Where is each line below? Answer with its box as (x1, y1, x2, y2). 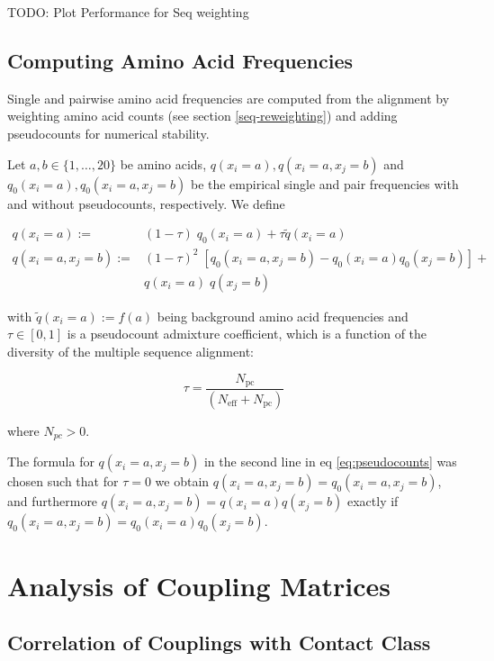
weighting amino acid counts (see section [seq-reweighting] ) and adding (7, 106, 398, 125)
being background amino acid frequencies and (157, 306, 409, 325)
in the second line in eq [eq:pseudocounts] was (203, 452, 457, 471)
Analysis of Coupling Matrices (7, 566, 391, 603)
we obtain (155, 472, 210, 491)
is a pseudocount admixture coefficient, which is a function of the (67, 324, 427, 343)
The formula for (7, 452, 94, 471)
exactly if (346, 492, 399, 511)
